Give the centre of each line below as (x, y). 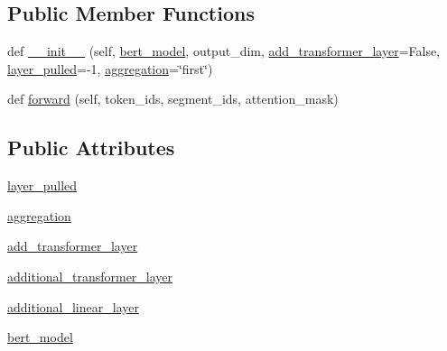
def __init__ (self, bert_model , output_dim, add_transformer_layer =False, (224, 51)
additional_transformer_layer (90, 276)
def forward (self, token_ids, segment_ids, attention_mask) (173, 99)
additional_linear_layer (73, 306)
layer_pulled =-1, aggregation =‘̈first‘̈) (110, 68)
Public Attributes (91, 148)
